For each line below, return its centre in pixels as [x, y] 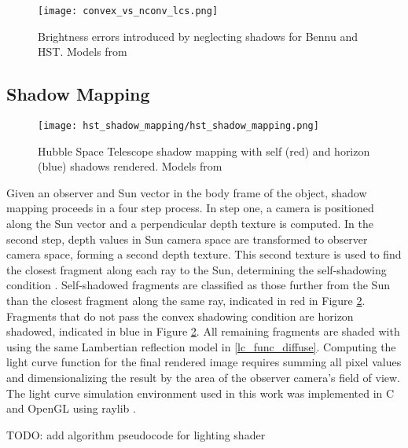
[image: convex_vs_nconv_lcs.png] [128, 11]
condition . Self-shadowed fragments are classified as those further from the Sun [198, 285]
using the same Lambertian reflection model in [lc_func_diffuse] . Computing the [201, 346]
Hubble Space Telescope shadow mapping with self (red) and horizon [204, 151]
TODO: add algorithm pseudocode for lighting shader [136, 434]
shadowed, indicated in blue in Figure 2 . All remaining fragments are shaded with [203, 331]
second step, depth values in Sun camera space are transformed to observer [187, 239]
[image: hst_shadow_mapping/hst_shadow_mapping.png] [178, 126]
